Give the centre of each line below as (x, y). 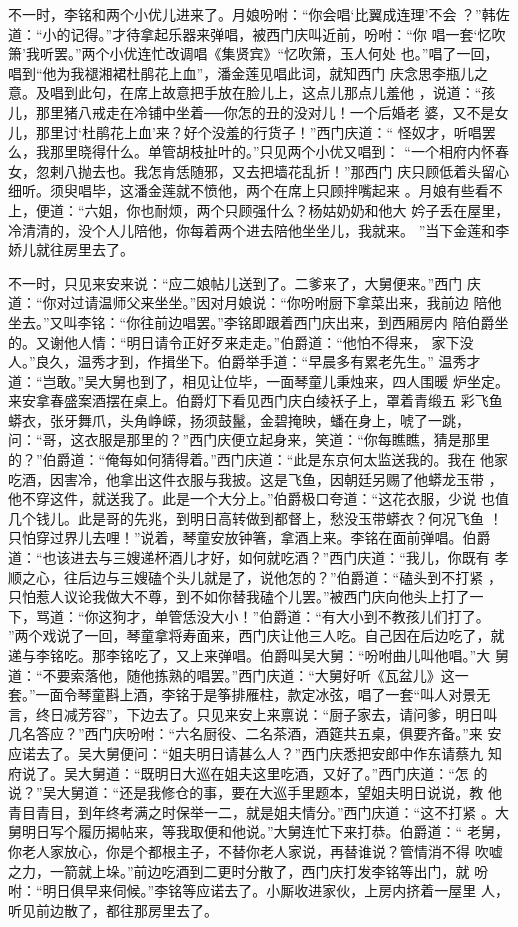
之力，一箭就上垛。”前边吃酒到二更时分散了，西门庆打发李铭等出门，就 (239, 870)
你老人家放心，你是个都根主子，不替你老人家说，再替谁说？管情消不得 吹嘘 (255, 850)
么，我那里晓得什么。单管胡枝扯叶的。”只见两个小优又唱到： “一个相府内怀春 (258, 151)
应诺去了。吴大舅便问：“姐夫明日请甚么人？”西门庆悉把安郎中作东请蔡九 (246, 752)
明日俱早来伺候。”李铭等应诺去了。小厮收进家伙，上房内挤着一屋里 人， (275, 890)
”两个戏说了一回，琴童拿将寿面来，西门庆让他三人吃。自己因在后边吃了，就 (256, 635)
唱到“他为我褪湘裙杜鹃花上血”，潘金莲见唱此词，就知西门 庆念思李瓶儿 (241, 72)
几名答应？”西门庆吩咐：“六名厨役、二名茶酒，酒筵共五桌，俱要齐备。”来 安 (255, 733)
